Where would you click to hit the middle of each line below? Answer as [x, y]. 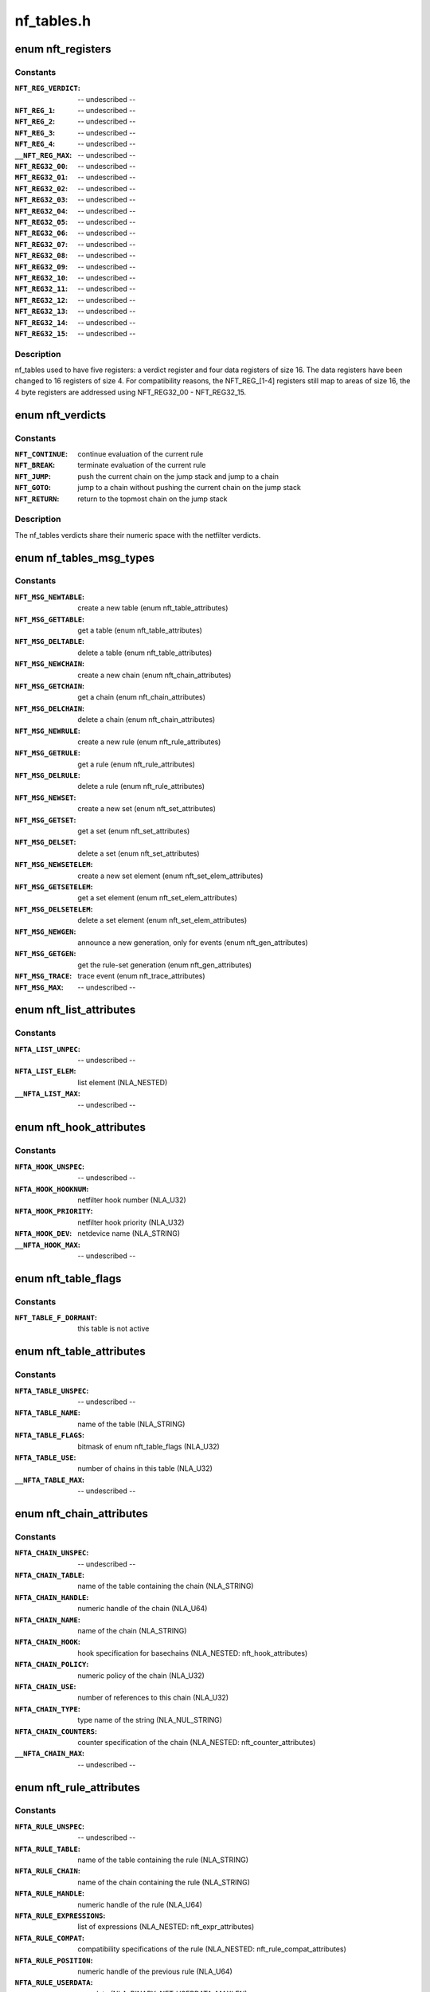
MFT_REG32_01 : [41, 177]
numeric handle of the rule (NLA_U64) [140, 1904]
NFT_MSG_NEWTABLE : [50, 597]
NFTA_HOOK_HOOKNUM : [52, 1189]
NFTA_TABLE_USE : [45, 1457]
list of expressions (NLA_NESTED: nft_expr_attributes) [166, 1927]
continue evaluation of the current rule [141, 453]
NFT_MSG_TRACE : [43, 976]
